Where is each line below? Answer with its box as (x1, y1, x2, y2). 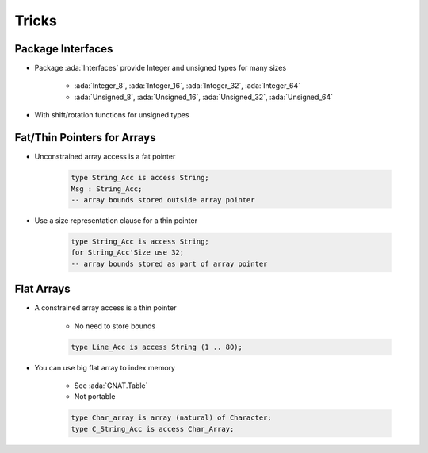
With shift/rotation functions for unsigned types (34, 110, 189, 120)
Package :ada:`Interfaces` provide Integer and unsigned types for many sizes (34, 63, 287, 73)
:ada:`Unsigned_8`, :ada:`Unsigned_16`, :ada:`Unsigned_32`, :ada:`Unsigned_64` (74, 92, 333, 102)
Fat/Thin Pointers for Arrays (14, 131, 156, 144)
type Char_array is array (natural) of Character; (71, 413, 273, 422)
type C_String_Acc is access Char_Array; (71, 424, 235, 433)
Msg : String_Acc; (71, 184, 143, 194)
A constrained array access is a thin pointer (34, 303, 177, 313)
